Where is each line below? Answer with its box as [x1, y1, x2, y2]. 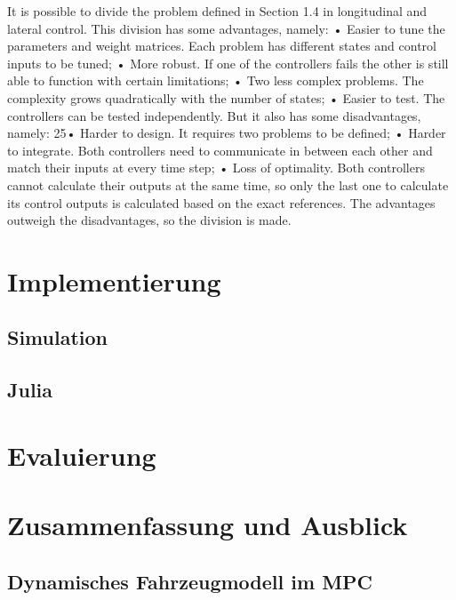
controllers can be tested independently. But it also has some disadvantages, [7, 106, 421, 124]
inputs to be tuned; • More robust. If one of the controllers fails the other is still [7, 53, 449, 72]
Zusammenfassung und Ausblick [7, 507, 408, 543]
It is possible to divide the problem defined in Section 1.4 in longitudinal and [7, 2, 428, 20]
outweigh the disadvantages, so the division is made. [7, 211, 292, 229]
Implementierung [7, 262, 221, 299]
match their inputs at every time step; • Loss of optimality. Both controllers [7, 158, 425, 177]
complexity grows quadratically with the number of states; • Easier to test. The [7, 88, 445, 107]
